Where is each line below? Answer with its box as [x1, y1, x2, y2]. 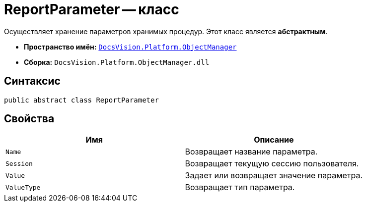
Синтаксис [4, 75, 61, 88]
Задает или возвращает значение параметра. [185, 170, 363, 181]
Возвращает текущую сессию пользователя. [185, 158, 359, 169]
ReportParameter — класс [4, 1, 179, 18]
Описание [254, 135, 294, 145]
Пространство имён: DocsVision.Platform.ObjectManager [24, 42, 237, 51]
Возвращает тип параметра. [185, 182, 295, 193]
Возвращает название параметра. [185, 147, 318, 157]
